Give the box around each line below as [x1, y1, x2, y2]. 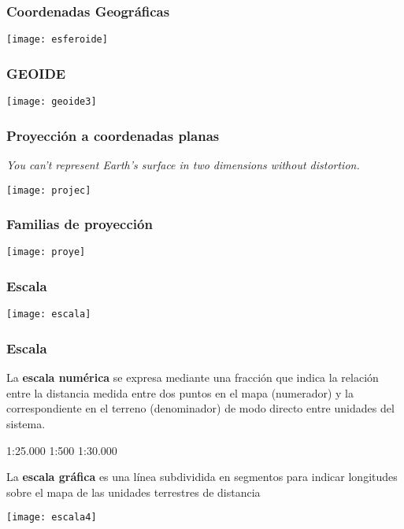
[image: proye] [6, 246, 86, 258]
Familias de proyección [6, 214, 153, 234]
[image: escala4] [6, 512, 97, 523]
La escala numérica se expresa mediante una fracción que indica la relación [6, 369, 379, 386]
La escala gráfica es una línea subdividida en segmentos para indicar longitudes [6, 468, 398, 485]
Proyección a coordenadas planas [6, 125, 220, 145]
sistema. [6, 415, 46, 431]
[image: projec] [6, 184, 91, 196]
